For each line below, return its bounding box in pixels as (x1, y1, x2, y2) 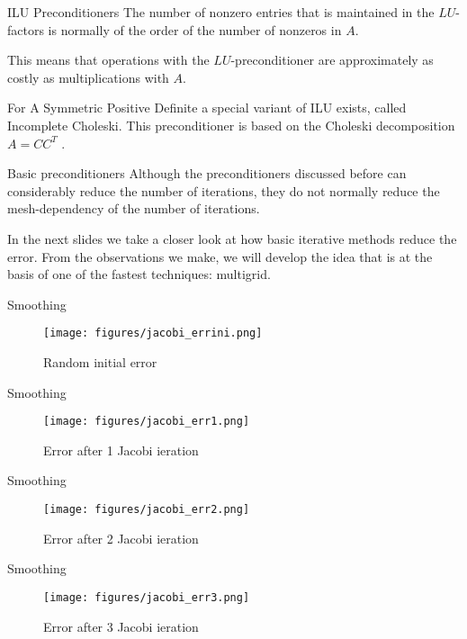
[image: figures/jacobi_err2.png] (43, 503, 250, 516)
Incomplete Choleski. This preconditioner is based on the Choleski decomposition (7, 115, 455, 134)
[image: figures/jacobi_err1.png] (43, 415, 250, 428)
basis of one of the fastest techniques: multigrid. (7, 265, 271, 283)
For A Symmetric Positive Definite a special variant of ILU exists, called (7, 98, 407, 117)
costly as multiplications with (7, 67, 169, 86)
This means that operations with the (7, 50, 210, 69)
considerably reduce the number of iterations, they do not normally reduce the (7, 181, 440, 200)
